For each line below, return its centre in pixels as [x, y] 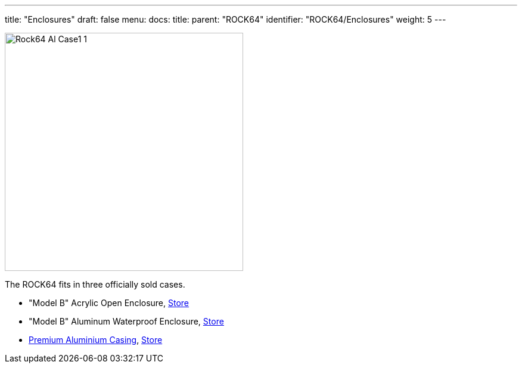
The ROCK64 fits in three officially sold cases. [95, 284]
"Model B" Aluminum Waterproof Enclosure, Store [126, 321]
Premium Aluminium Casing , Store [96, 340]
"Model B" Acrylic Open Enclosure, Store [109, 303]
